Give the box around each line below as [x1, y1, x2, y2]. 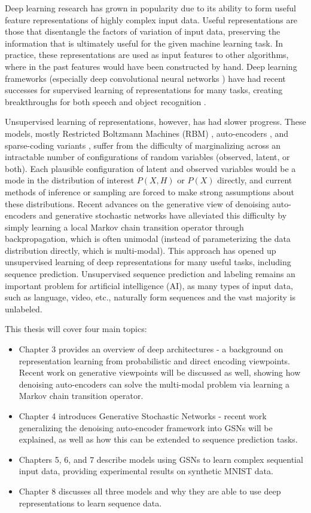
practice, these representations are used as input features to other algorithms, [5, 48, 289, 61]
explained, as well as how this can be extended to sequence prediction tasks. [19, 433, 298, 446]
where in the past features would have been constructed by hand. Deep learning [5, 60, 297, 72]
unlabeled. [5, 302, 42, 315]
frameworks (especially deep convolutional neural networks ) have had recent [5, 72, 286, 84]
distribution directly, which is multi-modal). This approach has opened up [5, 244, 276, 256]
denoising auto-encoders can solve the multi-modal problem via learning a [19, 377, 290, 390]
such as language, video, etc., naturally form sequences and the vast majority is [5, 291, 295, 303]
